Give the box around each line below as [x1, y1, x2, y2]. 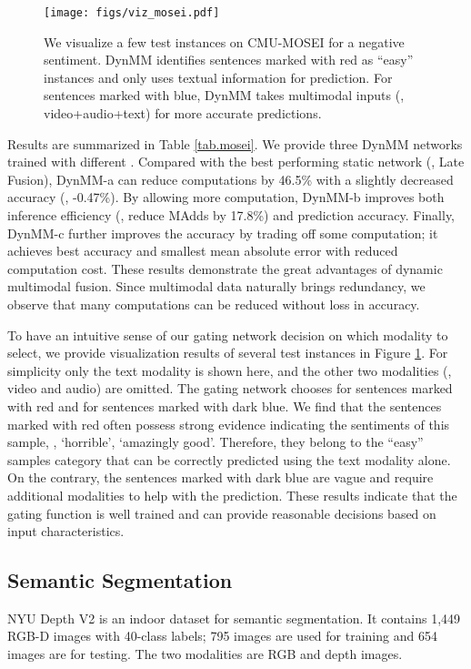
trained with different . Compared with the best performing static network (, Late [7, 152, 465, 171]
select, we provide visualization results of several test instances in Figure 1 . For [7, 343, 448, 362]
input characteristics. [7, 522, 125, 541]
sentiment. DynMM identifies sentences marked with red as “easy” [44, 50, 414, 69]
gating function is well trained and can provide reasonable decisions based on [7, 503, 436, 522]
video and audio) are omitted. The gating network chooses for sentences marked [7, 379, 453, 398]
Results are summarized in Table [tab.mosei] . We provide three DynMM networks [7, 134, 463, 153]
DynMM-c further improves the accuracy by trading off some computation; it [7, 223, 438, 242]
